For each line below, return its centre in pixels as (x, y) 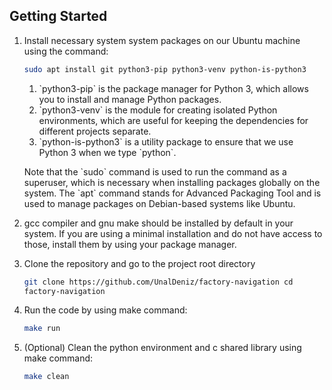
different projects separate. (95, 131)
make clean (46, 377)
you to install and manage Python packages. (130, 99)
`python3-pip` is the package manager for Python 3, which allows (173, 88)
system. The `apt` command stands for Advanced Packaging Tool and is (172, 193)
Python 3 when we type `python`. (107, 152)
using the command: (66, 51)
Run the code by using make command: (105, 310)
